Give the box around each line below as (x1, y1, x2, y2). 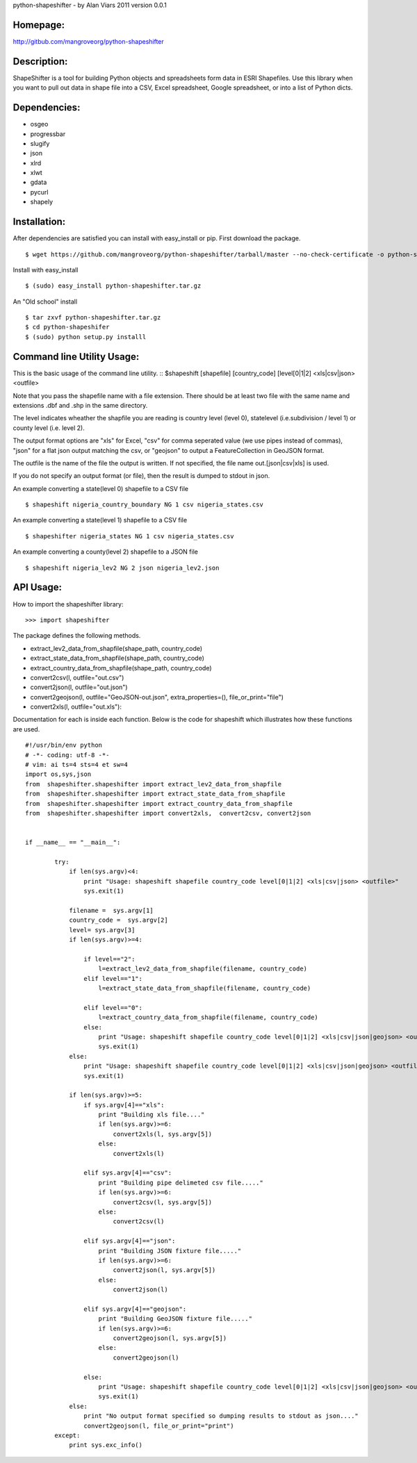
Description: (13, 56, 68, 67)
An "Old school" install (13, 297, 78, 306)
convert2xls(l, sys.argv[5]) (113, 1130, 212, 1138)
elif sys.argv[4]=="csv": (83, 1169, 172, 1177)
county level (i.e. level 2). (13, 424, 85, 432)
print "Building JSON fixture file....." (98, 1247, 242, 1255)
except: (54, 1431, 81, 1439)
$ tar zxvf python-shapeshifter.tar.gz (25, 313, 161, 322)
